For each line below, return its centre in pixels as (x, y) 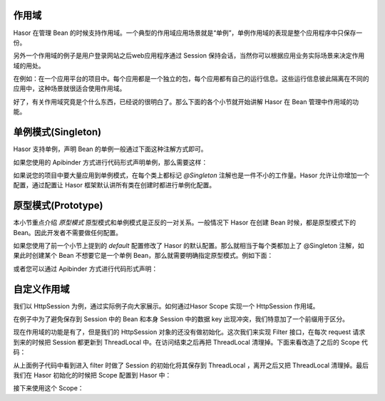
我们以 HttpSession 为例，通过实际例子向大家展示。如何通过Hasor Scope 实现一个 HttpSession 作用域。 (166, 306)
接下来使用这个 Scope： (49, 388)
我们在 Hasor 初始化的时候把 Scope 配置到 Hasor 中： (92, 375)
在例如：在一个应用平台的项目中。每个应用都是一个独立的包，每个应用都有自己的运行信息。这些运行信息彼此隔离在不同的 (191, 79)
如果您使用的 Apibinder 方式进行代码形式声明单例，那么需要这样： (111, 162)
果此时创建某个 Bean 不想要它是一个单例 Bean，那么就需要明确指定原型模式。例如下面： (143, 256)
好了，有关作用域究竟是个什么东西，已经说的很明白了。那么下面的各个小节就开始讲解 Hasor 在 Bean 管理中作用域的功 (186, 101)
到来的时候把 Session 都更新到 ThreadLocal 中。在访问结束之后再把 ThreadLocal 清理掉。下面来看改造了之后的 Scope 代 (191, 342)
